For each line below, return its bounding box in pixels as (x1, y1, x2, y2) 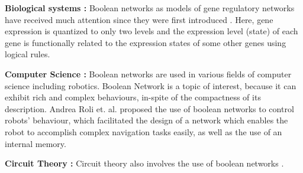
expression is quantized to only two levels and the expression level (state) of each (5, 25, 298, 37)
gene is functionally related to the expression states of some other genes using (5, 36, 286, 48)
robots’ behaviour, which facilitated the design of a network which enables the (5, 114, 288, 126)
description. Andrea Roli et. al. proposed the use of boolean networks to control (5, 102, 294, 115)
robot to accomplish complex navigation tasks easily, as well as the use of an (5, 125, 282, 138)
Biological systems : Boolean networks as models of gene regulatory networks (5, 2, 295, 14)
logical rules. (5, 48, 50, 60)
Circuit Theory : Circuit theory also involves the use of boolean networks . (5, 157, 284, 169)
